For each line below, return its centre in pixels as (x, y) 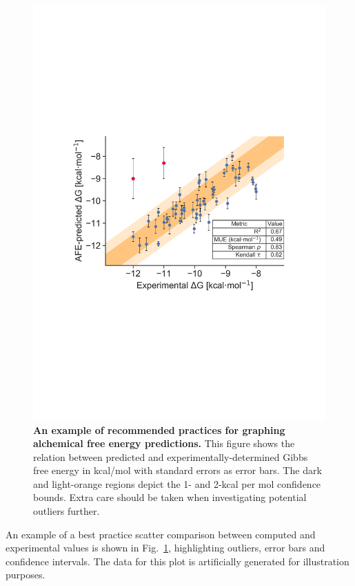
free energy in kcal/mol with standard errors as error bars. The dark (177, 470)
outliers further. (67, 511)
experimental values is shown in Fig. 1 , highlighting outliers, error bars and (165, 548)
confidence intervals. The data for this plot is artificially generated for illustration (177, 561)
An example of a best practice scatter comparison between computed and (161, 534)
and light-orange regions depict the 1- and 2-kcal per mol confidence (177, 483)
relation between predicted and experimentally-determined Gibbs (171, 456)
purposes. (26, 575)
